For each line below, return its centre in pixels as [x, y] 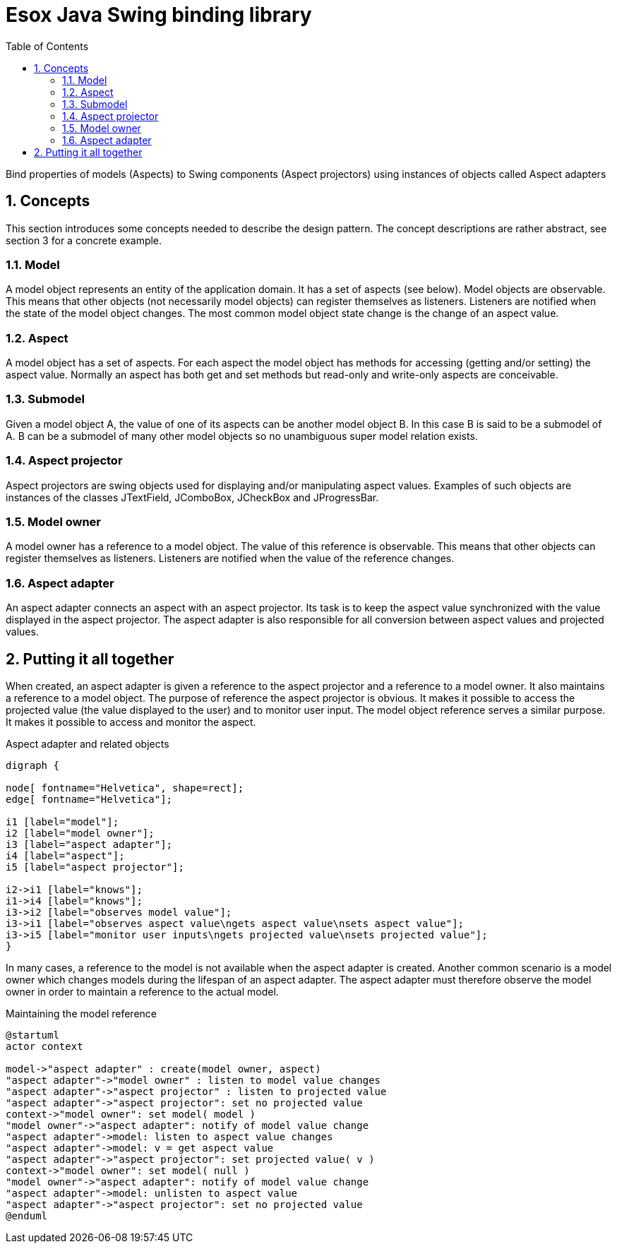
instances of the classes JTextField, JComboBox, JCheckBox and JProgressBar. [192, 497]
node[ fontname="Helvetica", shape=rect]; [125, 788]
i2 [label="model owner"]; [80, 833]
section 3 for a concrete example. [84, 240]
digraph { [32, 765]
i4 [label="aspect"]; [65, 855]
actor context [44, 1046]
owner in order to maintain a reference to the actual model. [142, 991]
